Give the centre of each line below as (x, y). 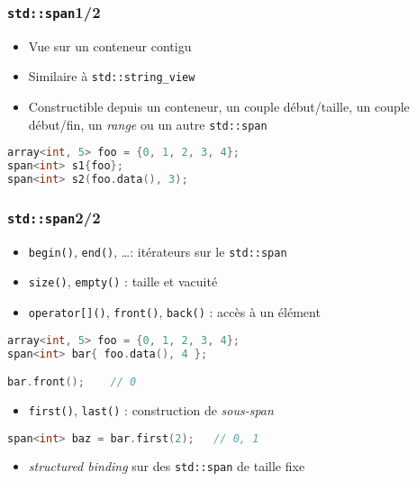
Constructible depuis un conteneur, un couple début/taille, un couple (219, 107)
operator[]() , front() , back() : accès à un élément (174, 312)
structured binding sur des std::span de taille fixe (167, 466)
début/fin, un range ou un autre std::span (148, 124)
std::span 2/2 (54, 217)
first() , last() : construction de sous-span (151, 409)
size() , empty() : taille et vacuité (123, 281)
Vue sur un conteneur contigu (110, 45)
